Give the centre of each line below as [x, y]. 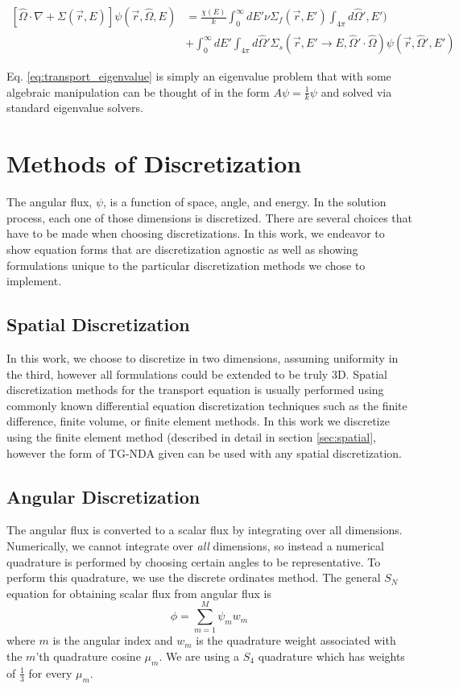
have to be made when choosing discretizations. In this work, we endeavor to [196, 233]
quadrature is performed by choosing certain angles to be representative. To [194, 561]
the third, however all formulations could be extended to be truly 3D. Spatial [197, 374]
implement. [34, 281]
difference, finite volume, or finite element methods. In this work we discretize [198, 421]
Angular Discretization [103, 496]
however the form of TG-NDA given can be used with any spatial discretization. [205, 452]
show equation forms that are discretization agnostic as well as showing [182, 249]
